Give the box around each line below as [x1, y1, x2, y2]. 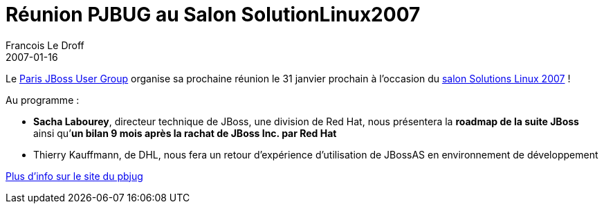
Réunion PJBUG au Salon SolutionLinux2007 [6, 3, 421, 26]
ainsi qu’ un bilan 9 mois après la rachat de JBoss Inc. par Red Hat [33, 127, 337, 139]
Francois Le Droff [6, 39, 84, 51]
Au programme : [6, 93, 80, 106]
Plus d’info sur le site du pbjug [6, 170, 143, 182]
